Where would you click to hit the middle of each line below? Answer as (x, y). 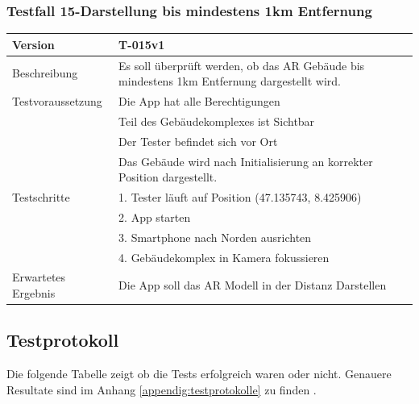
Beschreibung (45, 73)
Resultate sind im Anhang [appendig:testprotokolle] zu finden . (162, 389)
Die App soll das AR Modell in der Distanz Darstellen (253, 285)
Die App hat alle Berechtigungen (199, 101)
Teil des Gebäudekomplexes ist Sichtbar (217, 121)
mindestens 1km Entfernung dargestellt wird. (230, 81)
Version (33, 44)
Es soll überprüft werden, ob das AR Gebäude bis (242, 65)
